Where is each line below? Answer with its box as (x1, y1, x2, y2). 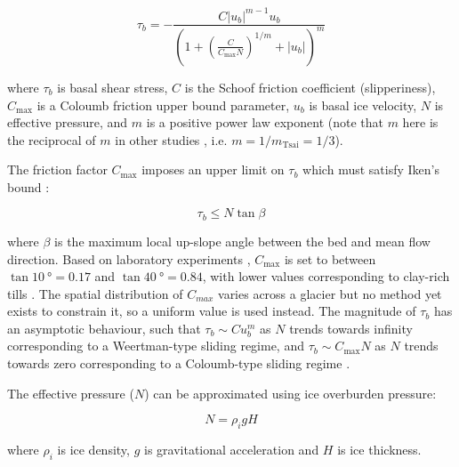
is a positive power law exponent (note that (146, 113, 383, 132)
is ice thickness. (337, 440, 422, 459)
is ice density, (57, 440, 130, 459)
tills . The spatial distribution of (7, 284, 183, 302)
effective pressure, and (7, 113, 128, 132)
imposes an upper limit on (141, 160, 285, 179)
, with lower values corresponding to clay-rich (202, 267, 450, 286)
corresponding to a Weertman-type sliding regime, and (7, 336, 304, 355)
